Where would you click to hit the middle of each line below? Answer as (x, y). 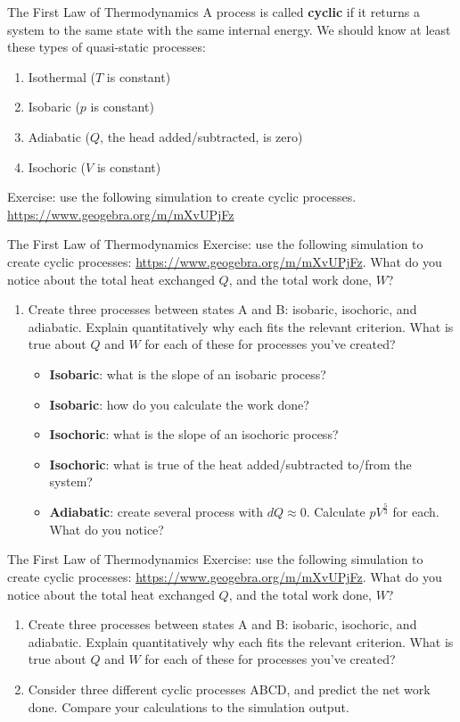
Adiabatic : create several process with (156, 512)
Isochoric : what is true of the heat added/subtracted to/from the (230, 464)
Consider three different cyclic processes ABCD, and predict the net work (229, 689)
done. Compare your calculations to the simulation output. (189, 706)
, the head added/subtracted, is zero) (201, 136)
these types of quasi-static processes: (107, 47)
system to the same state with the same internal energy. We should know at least (229, 29)
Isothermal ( (62, 76)
